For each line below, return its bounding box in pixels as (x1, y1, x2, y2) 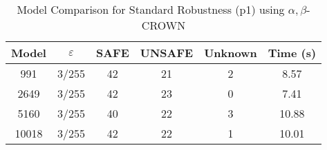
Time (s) (268, 45, 317, 61)
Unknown (204, 45, 257, 61)
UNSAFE (140, 45, 194, 61)
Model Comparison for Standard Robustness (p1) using (17, 1, 285, 17)
